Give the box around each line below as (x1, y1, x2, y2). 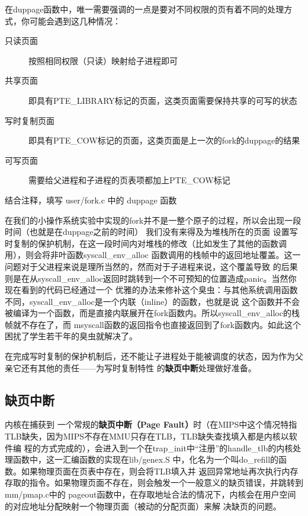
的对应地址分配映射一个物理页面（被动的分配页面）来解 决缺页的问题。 (5, 499, 281, 512)
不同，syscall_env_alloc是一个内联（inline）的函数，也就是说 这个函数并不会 (5, 295, 300, 307)
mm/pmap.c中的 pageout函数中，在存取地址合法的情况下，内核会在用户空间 (5, 488, 296, 501)
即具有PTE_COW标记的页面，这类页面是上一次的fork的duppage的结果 (28, 134, 300, 146)
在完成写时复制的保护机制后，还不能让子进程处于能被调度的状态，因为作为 (5, 350, 295, 362)
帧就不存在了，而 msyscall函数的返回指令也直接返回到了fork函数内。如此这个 (5, 318, 301, 330)
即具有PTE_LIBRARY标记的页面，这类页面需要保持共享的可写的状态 (28, 94, 297, 106)
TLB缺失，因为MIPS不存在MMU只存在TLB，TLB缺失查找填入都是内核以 (5, 430, 289, 442)
